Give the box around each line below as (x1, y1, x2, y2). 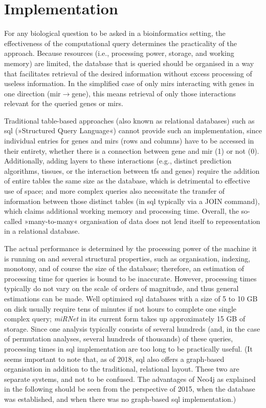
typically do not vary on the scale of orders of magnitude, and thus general (4, 283, 239, 294)
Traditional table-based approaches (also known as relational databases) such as (4, 115, 255, 126)
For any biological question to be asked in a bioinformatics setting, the (4, 28, 226, 38)
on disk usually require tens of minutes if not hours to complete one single (4, 303, 237, 314)
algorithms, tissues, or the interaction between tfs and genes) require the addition (4, 165, 260, 176)
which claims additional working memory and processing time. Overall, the (4, 206, 239, 216)
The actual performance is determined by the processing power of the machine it (4, 243, 257, 253)
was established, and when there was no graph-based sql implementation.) (4, 393, 236, 404)
